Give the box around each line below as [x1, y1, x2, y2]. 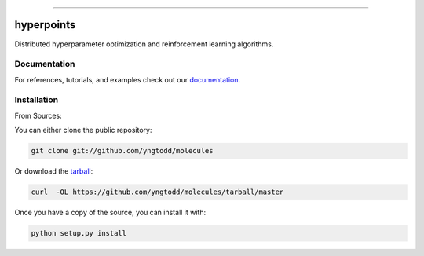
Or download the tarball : [14, 166, 93, 176]
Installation [14, 94, 59, 105]
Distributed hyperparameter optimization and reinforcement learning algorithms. [14, 39, 274, 49]
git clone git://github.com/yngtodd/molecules [31, 146, 214, 155]
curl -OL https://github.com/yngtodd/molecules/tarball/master [31, 188, 284, 196]
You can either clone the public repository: [14, 126, 152, 135]
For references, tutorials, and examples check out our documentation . [14, 75, 241, 84]
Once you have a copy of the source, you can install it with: [14, 208, 207, 218]
